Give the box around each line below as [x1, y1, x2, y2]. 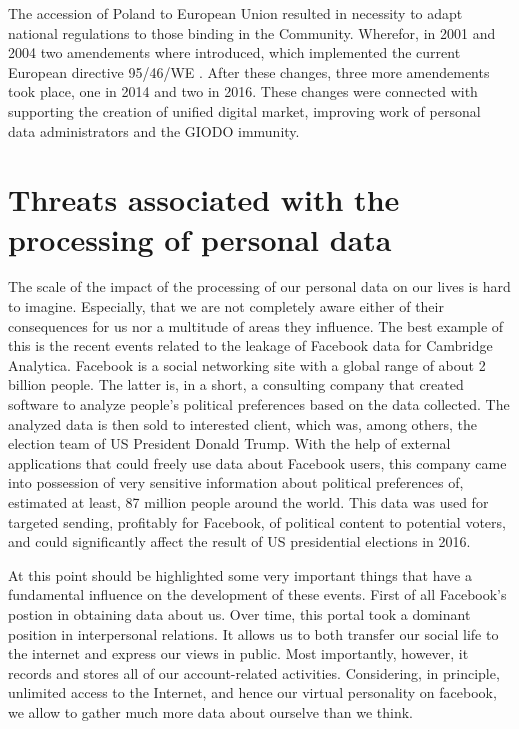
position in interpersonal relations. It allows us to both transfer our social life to [8, 623, 499, 644]
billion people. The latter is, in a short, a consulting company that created [8, 374, 464, 395]
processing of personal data [8, 218, 392, 259]
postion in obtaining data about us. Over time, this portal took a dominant [8, 603, 471, 624]
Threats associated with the [8, 179, 400, 220]
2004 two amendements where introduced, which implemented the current [8, 42, 461, 63]
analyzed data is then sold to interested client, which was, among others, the [8, 413, 478, 434]
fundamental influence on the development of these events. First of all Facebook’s [8, 584, 507, 605]
